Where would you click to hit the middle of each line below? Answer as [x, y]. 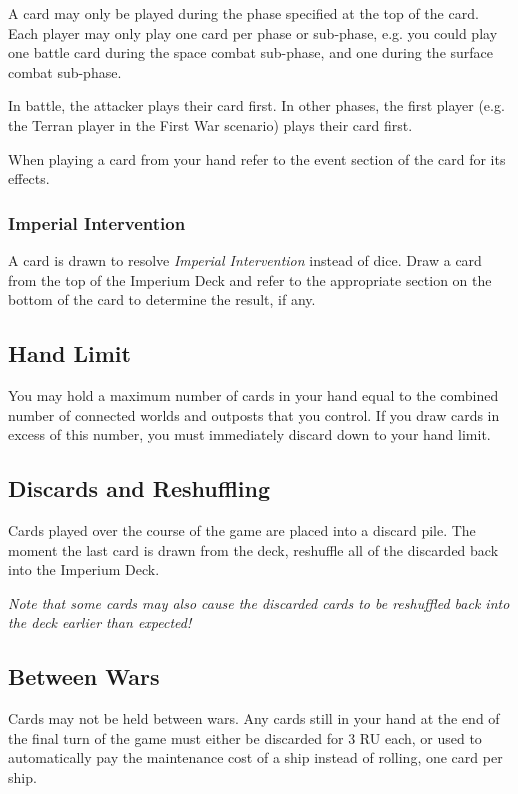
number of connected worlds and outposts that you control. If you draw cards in [254, 414]
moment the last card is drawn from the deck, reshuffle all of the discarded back [253, 549]
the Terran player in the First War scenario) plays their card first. [210, 124]
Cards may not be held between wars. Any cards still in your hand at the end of [254, 718]
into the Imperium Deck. [84, 569]
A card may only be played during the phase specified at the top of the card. [243, 13]
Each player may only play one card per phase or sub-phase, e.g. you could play [253, 32]
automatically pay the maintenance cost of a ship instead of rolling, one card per [255, 757]
